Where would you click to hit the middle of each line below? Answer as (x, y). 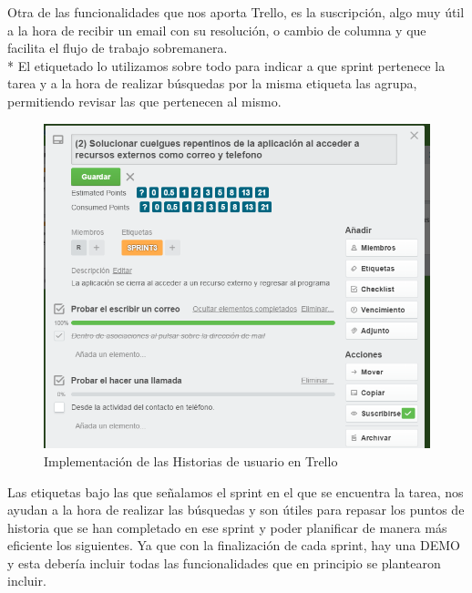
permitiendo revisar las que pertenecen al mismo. (144, 101)
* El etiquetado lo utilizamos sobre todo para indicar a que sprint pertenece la (226, 65)
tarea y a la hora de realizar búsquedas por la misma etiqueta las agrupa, (212, 83)
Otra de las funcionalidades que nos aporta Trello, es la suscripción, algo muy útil (236, 12)
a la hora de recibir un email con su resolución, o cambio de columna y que (217, 30)
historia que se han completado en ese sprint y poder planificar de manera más (227, 527)
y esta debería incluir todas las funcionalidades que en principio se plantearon (224, 562)
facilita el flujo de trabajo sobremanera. (118, 48)
